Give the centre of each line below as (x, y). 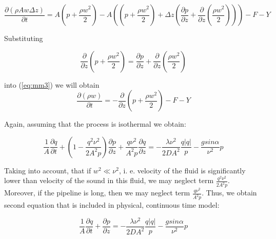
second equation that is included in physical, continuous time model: (112, 205)
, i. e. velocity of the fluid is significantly (182, 170)
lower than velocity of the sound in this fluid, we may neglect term (109, 180)
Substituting (24, 38)
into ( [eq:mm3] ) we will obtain (52, 84)
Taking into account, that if (48, 170)
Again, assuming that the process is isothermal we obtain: (95, 124)
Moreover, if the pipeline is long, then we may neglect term (97, 193)
